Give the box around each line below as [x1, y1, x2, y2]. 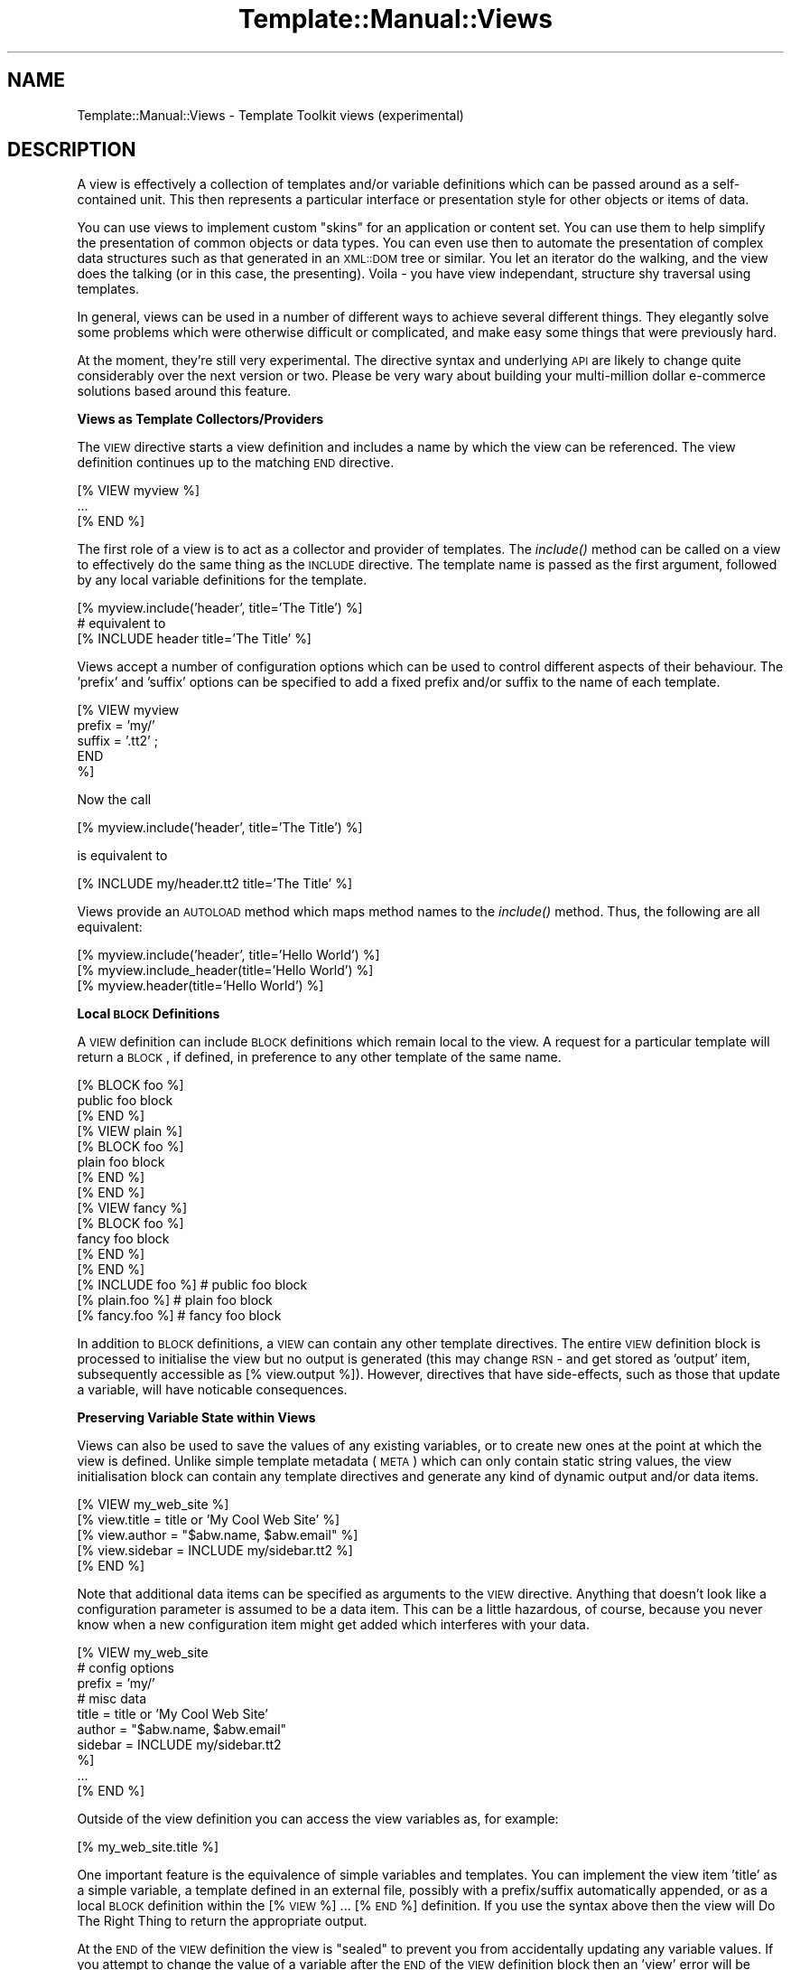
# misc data [77, 1691, 147, 1707]
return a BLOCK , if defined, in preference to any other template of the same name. [77, 1049, 562, 1065]
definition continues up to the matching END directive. [77, 455, 395, 471]
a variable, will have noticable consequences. [77, 1382, 348, 1398]
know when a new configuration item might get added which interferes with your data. [77, 1617, 590, 1633]
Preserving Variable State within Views [77, 1410, 316, 1426]
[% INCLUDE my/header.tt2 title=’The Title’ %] [77, 876, 353, 892]
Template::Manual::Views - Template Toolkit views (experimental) [77, 107, 464, 123]
